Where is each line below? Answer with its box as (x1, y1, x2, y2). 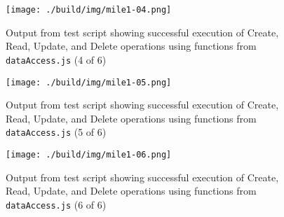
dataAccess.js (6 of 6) (6, 197, 107, 211)
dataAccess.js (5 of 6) (6, 125, 107, 139)
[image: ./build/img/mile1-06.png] (6, 150, 172, 160)
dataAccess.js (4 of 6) (6, 52, 107, 66)
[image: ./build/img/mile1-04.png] (6, 5, 172, 15)
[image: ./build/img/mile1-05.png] (6, 77, 172, 87)
